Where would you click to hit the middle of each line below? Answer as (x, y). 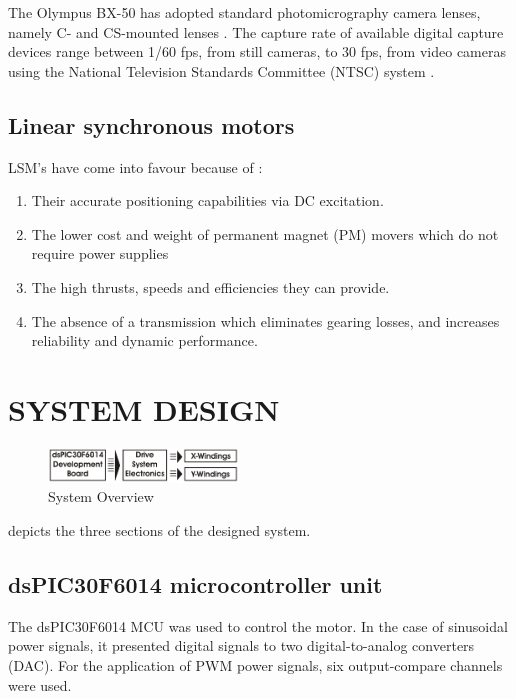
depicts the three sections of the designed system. (159, 530)
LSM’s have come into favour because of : (135, 166)
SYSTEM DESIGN (144, 408)
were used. (40, 684)
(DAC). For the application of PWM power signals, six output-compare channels (255, 665)
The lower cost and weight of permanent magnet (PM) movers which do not (265, 233)
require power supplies (100, 253)
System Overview (101, 496)
